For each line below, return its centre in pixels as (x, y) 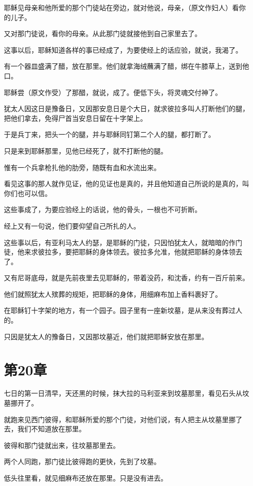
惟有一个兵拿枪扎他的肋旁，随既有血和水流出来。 (82, 167)
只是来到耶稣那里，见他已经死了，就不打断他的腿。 (86, 150)
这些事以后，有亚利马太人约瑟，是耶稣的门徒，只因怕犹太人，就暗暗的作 (120, 242)
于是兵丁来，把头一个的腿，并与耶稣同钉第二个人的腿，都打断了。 (109, 134)
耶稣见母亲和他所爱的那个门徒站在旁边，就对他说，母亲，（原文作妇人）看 (121, 7)
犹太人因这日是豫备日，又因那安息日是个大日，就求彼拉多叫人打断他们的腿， (126, 108)
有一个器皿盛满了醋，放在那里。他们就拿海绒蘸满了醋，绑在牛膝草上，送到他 (126, 66)
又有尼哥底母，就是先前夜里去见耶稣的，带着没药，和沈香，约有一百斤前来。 (126, 278)
